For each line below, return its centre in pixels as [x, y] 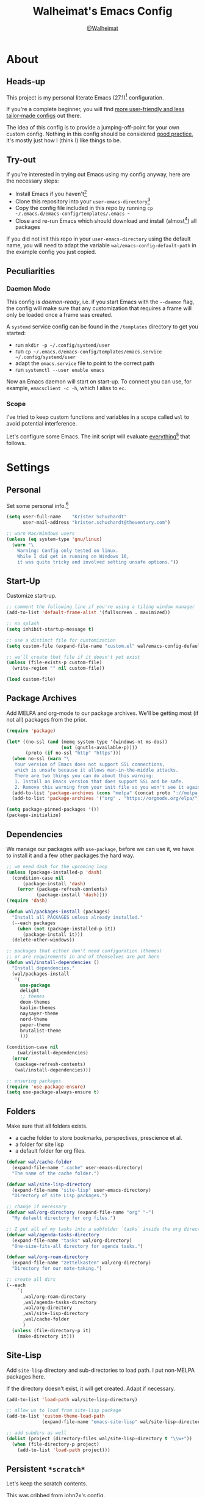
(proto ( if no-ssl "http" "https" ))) [73, 753]
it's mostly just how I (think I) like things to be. [64, 140]
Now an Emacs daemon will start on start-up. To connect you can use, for [99, 381]
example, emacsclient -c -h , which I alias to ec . [66, 388]
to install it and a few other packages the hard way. [70, 855]
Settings [28, 468]
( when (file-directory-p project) [56, 1444]
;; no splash [23, 624]
